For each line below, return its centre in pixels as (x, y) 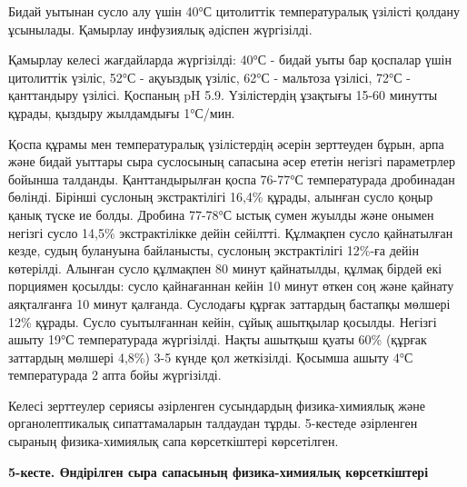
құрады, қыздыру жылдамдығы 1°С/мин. (122, 112)
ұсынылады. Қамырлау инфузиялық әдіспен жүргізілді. (160, 29)
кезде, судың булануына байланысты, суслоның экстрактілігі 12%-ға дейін (214, 250)
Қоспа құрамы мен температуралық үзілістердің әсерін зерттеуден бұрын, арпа (226, 143)
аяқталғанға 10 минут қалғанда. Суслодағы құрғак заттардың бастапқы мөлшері (229, 303)
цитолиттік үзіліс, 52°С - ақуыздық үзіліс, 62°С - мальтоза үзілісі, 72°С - (209, 77)
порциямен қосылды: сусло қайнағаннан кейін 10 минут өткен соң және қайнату (231, 286)
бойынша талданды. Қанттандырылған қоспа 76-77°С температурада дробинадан (232, 179)
